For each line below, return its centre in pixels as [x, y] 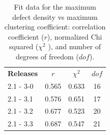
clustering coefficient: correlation [55, 27]
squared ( [24, 46]
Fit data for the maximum [55, 7]
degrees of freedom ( [47, 56]
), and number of [74, 46]
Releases [23, 73]
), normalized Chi [75, 36]
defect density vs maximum [55, 16]
